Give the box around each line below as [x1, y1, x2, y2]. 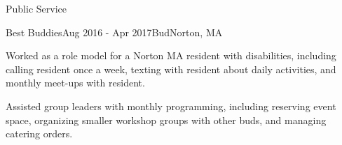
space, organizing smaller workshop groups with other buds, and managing [6, 112, 327, 127]
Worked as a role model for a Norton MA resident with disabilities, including [6, 48, 336, 63]
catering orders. [6, 126, 73, 141]
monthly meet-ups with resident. [6, 75, 145, 90]
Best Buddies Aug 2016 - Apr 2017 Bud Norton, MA [6, 24, 223, 39]
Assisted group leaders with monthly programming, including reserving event [6, 98, 336, 113]
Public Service [6, 1, 67, 15]
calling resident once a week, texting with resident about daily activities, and [6, 61, 336, 76]
